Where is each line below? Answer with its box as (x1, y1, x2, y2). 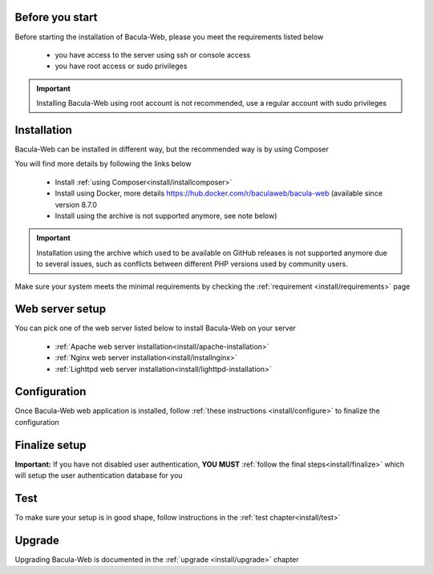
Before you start (14, 10, 98, 24)
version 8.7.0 (55, 200, 98, 209)
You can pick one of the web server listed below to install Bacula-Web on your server (14, 323, 297, 333)
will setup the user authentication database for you (14, 471, 184, 480)
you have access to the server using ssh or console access (55, 50, 251, 59)
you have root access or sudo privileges (55, 61, 188, 71)
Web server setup (14, 302, 107, 316)
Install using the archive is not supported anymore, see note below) (55, 211, 277, 220)
